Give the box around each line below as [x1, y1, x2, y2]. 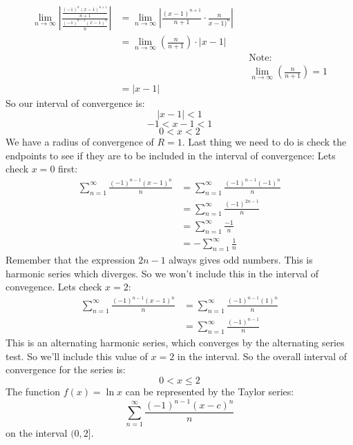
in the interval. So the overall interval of [177, 348, 347, 363]
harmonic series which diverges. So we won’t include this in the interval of [6, 266, 319, 280]
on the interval [6, 425, 68, 439]
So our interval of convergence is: [6, 95, 145, 110]
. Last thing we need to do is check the [182, 135, 347, 149]
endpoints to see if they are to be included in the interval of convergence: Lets [6, 148, 336, 162]
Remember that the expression [6, 253, 135, 267]
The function [6, 384, 60, 399]
